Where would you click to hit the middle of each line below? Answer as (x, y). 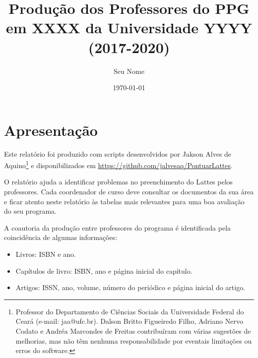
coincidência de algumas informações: (61, 237)
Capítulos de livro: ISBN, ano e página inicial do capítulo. (104, 270)
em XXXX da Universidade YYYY (129, 28)
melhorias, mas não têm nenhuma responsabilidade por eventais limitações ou (134, 340)
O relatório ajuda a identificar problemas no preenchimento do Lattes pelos (119, 182)
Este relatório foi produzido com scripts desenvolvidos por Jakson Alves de (118, 153)
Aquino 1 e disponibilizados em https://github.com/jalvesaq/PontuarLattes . (118, 164)
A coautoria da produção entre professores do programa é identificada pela (118, 227)
